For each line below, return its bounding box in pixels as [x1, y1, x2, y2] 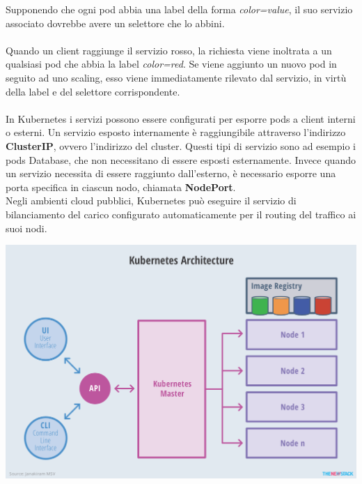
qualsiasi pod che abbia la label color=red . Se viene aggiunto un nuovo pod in [6, 56, 337, 71]
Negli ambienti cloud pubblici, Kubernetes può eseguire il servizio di [6, 193, 297, 208]
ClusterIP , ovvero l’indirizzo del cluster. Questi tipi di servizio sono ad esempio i [6, 138, 356, 153]
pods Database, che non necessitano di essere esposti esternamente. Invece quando [6, 152, 356, 167]
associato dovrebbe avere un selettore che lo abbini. [6, 15, 225, 30]
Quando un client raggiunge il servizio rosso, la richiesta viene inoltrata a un [6, 43, 332, 57]
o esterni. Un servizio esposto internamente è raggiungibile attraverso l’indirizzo [6, 125, 346, 139]
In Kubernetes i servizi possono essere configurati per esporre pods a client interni [6, 111, 356, 126]
